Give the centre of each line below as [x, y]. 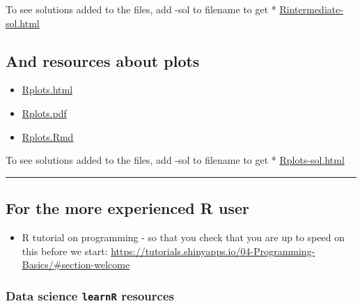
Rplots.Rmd [48, 136]
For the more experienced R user [127, 208]
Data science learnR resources [90, 295]
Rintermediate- [312, 9]
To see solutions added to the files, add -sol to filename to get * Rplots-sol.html [175, 160]
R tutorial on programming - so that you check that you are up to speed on [183, 237]
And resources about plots [103, 60]
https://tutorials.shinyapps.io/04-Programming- [213, 251]
